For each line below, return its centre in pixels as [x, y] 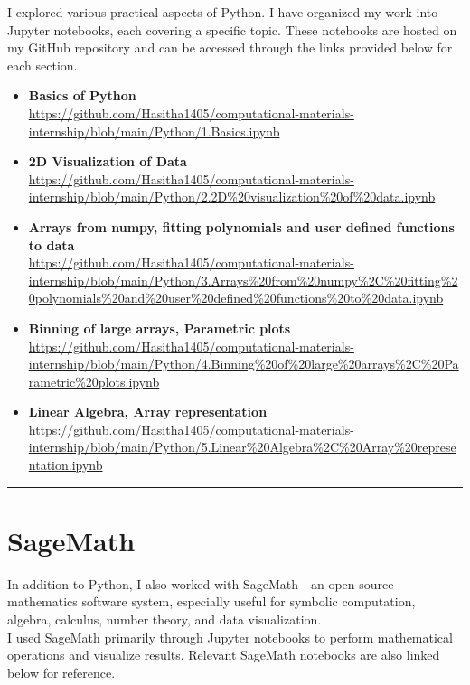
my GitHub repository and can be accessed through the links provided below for [230, 47]
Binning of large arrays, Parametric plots [160, 328]
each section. [42, 65]
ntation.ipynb [66, 465]
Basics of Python [82, 95]
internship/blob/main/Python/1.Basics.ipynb [154, 131]
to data [52, 244]
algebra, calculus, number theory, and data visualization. [164, 619]
